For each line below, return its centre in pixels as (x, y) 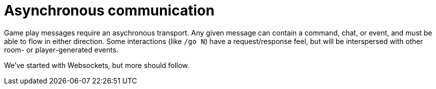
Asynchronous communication (109, 10)
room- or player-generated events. (61, 49)
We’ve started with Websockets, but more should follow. (97, 65)
